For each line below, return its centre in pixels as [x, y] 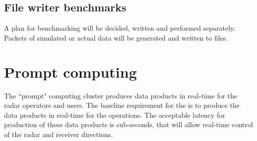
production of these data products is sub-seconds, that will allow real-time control [128, 124]
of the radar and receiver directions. [59, 134]
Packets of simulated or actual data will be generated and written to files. [116, 37]
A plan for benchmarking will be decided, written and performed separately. [120, 28]
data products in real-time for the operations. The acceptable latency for [115, 115]
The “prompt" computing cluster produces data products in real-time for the [121, 95]
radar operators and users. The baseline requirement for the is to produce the [122, 105]
